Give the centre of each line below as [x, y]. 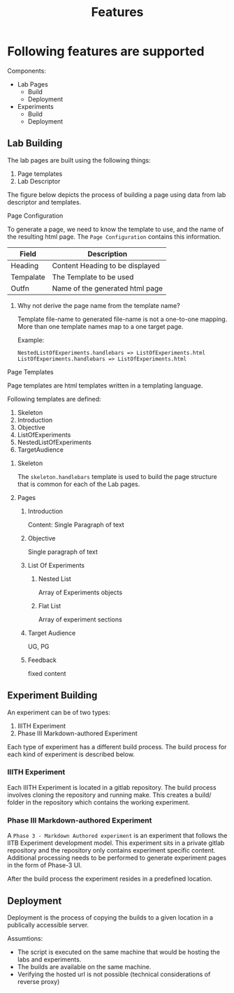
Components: [27, 71]
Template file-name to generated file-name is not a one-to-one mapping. [122, 319]
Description [108, 253]
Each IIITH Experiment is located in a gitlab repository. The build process [112, 787]
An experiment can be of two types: [59, 712]
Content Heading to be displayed [106, 265]
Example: [31, 340]
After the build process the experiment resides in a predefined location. [110, 879]
